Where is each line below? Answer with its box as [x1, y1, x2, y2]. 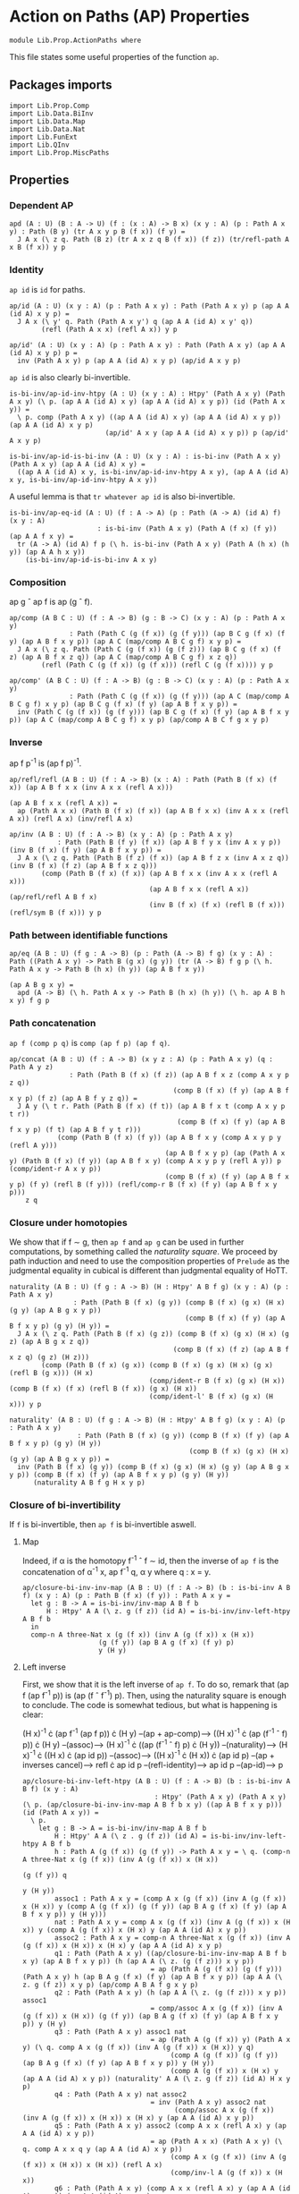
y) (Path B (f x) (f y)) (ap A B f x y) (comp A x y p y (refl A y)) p [9, 1156, 281, 1165]
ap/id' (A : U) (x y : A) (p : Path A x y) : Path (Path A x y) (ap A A [9, 340, 286, 350]
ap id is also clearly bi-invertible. [9, 371, 131, 382]
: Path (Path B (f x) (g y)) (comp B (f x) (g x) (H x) [72, 1297, 286, 1307]
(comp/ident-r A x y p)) [9, 1164, 102, 1173]
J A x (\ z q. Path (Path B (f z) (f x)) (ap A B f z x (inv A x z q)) [17, 853, 290, 863]
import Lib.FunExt [9, 132, 78, 141]
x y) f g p [9, 996, 50, 1006]
